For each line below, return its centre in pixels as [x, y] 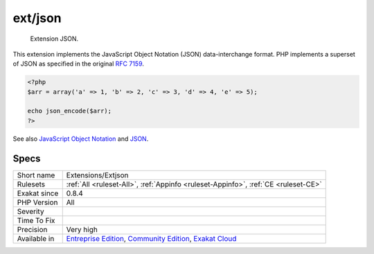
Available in [36, 238]
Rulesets [31, 184]
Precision [32, 229]
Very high [82, 229]
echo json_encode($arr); [70, 111]
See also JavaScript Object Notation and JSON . [81, 139]
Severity [30, 211]
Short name [36, 175]
